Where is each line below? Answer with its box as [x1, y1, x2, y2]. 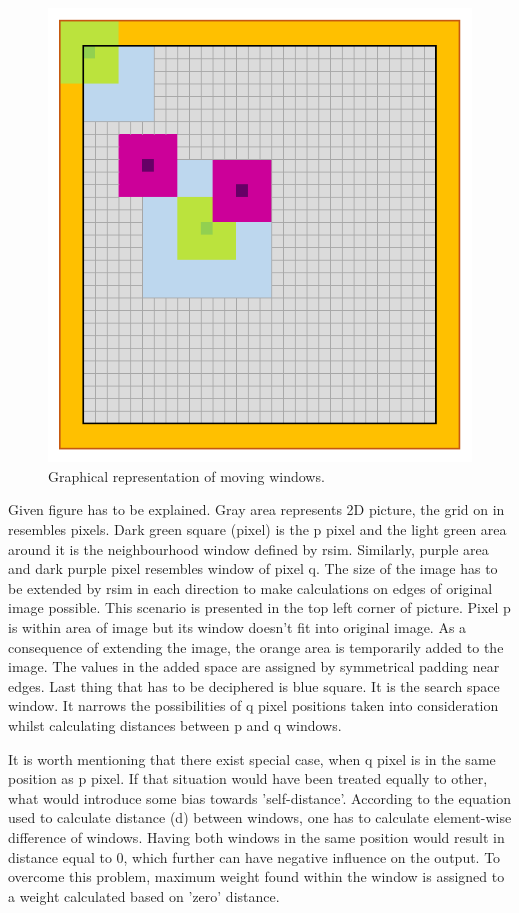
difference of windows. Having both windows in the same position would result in [8, 826, 505, 847]
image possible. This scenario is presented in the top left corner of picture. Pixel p [8, 597, 511, 618]
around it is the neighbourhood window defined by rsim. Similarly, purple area [8, 538, 489, 559]
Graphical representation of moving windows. [48, 465, 325, 486]
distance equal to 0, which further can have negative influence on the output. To [8, 846, 501, 867]
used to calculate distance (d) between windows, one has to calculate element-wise [8, 807, 512, 828]
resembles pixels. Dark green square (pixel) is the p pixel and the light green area [8, 519, 507, 539]
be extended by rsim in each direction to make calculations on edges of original [8, 577, 493, 598]
